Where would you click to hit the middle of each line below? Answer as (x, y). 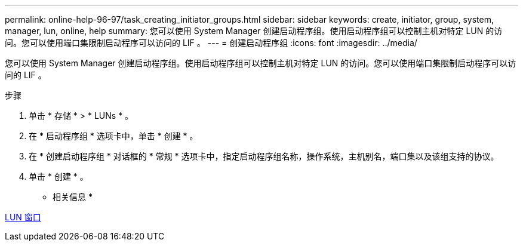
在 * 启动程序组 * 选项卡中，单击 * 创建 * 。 (113, 136)
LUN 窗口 (23, 217)
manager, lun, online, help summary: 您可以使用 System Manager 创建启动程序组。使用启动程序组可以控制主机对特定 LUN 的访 (254, 31)
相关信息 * (73, 197)
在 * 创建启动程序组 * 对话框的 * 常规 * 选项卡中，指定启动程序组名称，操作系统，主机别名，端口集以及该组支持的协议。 (264, 156)
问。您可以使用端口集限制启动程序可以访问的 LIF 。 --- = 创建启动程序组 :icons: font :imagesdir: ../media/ (211, 43)
